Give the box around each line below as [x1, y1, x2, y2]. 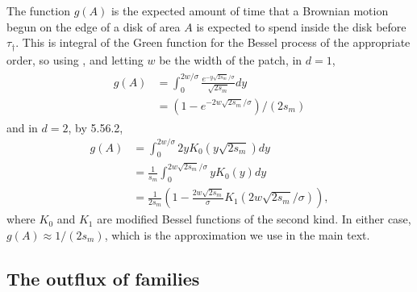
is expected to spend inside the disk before [196, 18, 407, 35]
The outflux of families [6, 265, 200, 290]
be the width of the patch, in [159, 51, 302, 68]
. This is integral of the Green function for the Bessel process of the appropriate [15, 34, 411, 51]
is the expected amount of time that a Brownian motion [111, 2, 389, 19]
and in [6, 119, 38, 136]
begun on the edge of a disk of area [6, 18, 181, 35]
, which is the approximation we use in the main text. [104, 226, 370, 243]
